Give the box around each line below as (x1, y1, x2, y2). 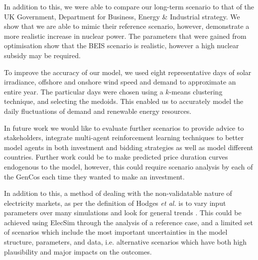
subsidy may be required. (4, 50, 81, 60)
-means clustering (169, 86, 223, 96)
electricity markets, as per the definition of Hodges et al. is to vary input (4, 197, 226, 208)
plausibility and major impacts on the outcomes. (4, 246, 152, 257)
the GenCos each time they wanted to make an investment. (4, 171, 185, 181)
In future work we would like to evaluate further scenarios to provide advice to (4, 122, 244, 133)
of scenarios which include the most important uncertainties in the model (4, 227, 228, 237)
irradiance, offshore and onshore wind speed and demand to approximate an (4, 77, 236, 87)
